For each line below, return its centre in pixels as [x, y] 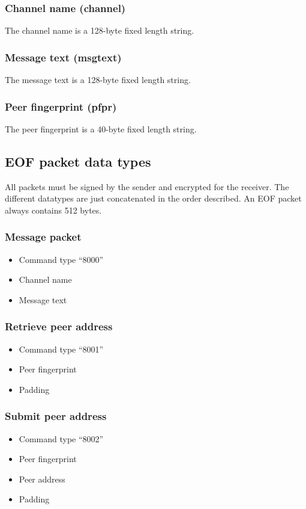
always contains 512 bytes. [53, 210]
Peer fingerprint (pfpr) [61, 106]
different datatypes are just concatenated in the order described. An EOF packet [153, 198]
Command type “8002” [61, 438]
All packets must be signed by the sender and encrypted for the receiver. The [147, 186]
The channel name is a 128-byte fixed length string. [100, 30]
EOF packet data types [78, 161]
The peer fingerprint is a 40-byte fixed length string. [101, 128]
